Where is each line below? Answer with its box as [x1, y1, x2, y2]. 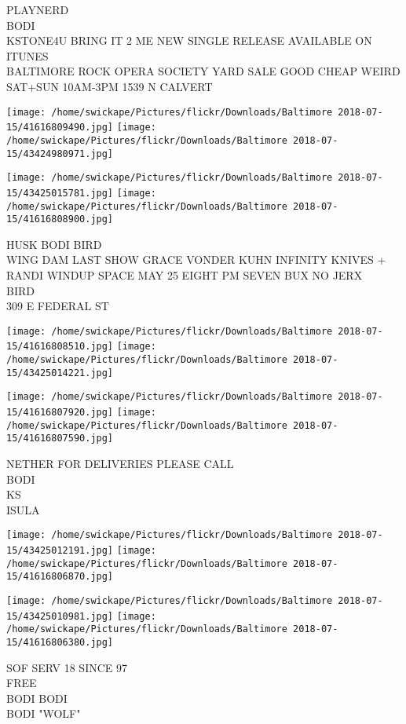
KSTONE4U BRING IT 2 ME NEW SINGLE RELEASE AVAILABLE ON [6, 32, 372, 49]
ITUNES [6, 47, 49, 64]
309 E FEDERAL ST [6, 298, 109, 314]
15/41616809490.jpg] [6, 122, 114, 133]
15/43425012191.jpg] [6, 545, 114, 557]
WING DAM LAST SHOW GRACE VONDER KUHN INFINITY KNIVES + [6, 251, 386, 268]
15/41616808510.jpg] [6, 341, 114, 353]
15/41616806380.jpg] [6, 637, 114, 648]
